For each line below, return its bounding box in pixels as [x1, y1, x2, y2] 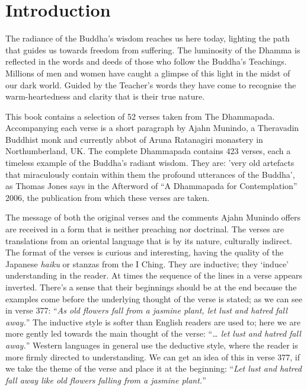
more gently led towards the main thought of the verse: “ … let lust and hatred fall [5, 327, 301, 340]
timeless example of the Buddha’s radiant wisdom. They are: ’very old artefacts [5, 156, 295, 169]
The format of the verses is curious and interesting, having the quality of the [5, 246, 284, 258]
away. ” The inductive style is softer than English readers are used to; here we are [5, 315, 300, 328]
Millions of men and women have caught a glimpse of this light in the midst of [5, 66, 290, 79]
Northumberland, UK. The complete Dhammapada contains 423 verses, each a [5, 145, 291, 157]
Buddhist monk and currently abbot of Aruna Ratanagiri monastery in [5, 133, 263, 145]
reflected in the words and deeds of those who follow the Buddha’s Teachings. [5, 55, 287, 68]
